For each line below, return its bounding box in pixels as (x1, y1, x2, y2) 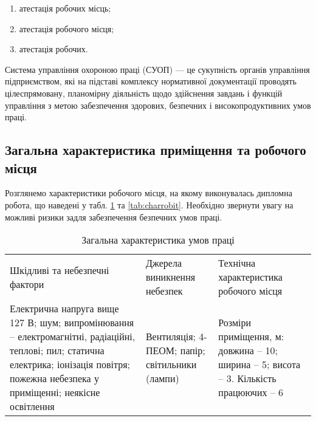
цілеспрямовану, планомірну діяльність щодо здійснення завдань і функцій (5, 86, 283, 99)
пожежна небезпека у (10, 371, 99, 386)
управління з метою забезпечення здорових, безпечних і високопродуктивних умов (5, 98, 311, 111)
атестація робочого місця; (19, 22, 114, 35)
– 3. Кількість (218, 371, 276, 386)
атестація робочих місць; (19, 2, 111, 14)
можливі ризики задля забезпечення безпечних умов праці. (5, 210, 222, 223)
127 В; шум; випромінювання (10, 315, 134, 330)
